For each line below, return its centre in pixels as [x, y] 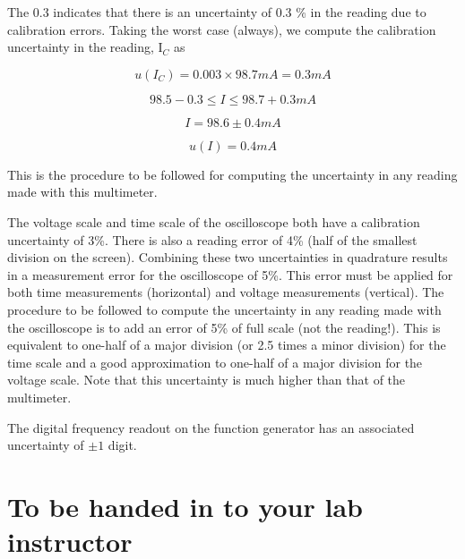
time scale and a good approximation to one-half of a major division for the [215, 362]
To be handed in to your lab [185, 506]
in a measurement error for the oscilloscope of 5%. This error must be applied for [230, 274]
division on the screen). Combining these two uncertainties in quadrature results [228, 257]
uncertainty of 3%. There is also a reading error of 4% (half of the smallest [212, 239]
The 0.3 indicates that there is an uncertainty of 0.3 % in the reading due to [217, 12]
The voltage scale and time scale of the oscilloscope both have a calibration [214, 221]
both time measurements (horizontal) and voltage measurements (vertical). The [226, 292]
